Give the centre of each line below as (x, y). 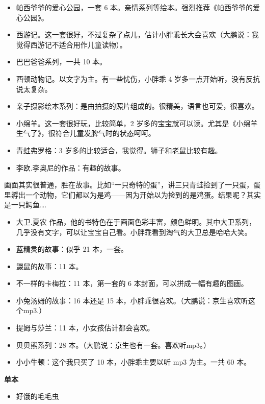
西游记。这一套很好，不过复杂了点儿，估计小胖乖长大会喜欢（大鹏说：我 (137, 34)
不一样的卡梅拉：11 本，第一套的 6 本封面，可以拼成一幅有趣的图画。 (132, 283)
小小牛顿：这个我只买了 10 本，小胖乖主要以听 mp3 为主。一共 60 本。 (134, 362)
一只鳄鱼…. (29, 205)
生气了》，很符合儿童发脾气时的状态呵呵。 (86, 133)
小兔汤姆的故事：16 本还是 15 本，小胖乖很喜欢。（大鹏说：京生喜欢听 (132, 300)
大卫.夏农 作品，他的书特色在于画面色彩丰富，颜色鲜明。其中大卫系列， (136, 221)
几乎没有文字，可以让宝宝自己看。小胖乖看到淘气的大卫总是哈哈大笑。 (134, 232)
